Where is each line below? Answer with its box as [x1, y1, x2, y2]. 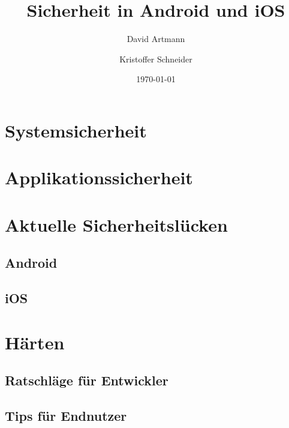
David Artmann [127, 32, 185, 45]
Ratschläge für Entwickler [5, 371, 168, 390]
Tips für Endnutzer [5, 406, 127, 424]
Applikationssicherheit [5, 165, 193, 190]
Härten [5, 330, 65, 354]
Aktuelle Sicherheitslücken [5, 212, 228, 237]
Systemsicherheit [5, 118, 147, 142]
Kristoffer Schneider [119, 52, 192, 65]
